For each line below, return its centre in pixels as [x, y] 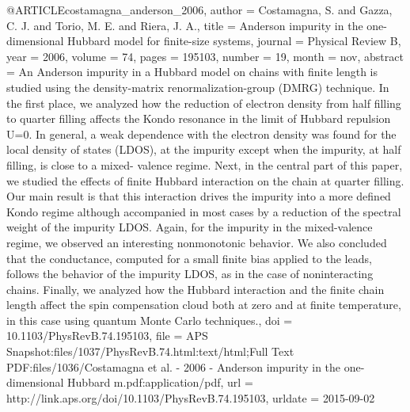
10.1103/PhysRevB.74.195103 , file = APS [107, 336]
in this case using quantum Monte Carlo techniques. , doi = [150, 320]
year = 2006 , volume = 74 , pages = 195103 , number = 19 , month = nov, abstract [205, 56]
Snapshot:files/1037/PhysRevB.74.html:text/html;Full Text [150, 351]
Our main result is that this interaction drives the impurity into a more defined [199, 196]
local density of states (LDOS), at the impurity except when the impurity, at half [204, 149]
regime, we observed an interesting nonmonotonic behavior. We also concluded [197, 242]
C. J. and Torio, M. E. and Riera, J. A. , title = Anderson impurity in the [185, 25]
